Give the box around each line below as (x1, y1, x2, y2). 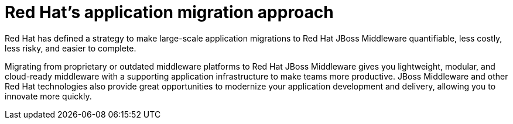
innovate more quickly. (5, 91, 92, 101)
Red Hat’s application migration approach (5, 2, 334, 22)
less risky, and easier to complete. (5, 43, 136, 53)
